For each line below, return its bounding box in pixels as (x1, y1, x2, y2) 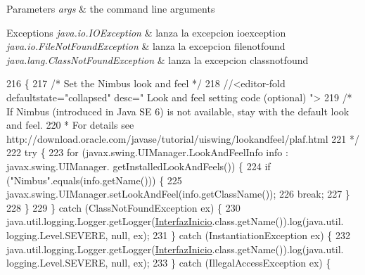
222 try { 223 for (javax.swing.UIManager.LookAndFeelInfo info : (6, 145, 288, 160)
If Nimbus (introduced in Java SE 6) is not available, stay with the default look (6, 103, 350, 118)
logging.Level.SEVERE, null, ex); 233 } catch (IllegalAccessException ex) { (6, 255, 331, 270)
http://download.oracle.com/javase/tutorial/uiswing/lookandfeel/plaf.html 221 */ (6, 131, 359, 146)
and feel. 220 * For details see (6, 117, 134, 132)
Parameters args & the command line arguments (6, 1, 215, 15)
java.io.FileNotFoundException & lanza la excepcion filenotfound (6, 39, 286, 53)
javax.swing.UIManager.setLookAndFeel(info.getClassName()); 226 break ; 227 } (6, 186, 350, 201)
